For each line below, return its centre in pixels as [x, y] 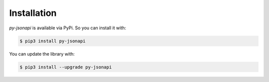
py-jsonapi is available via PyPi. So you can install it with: [68, 28]
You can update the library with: [42, 54]
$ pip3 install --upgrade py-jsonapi [66, 67]
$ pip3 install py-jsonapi [53, 41]
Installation [33, 13]
